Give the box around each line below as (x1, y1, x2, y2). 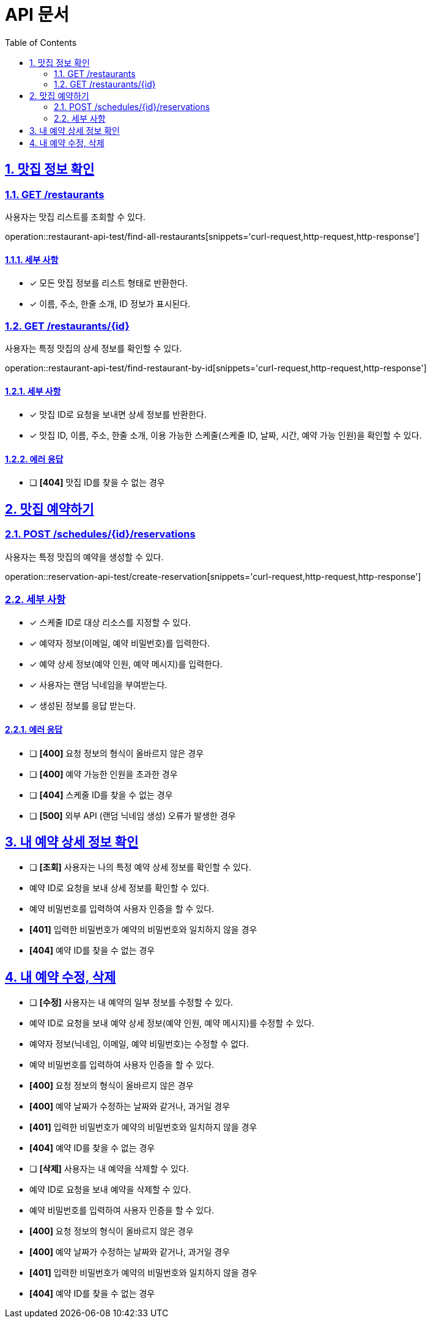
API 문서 (5, 4, 70, 25)
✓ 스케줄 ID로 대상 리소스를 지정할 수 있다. (29, 617, 191, 628)
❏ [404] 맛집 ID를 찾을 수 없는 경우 (29, 477, 165, 488)
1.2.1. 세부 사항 (5, 385, 61, 396)
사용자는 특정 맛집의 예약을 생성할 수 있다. (5, 551, 164, 562)
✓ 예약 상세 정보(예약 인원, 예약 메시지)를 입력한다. (29, 659, 223, 670)
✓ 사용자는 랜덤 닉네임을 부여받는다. (29, 680, 168, 691)
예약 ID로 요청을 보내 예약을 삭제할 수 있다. (29, 1184, 191, 1195)
